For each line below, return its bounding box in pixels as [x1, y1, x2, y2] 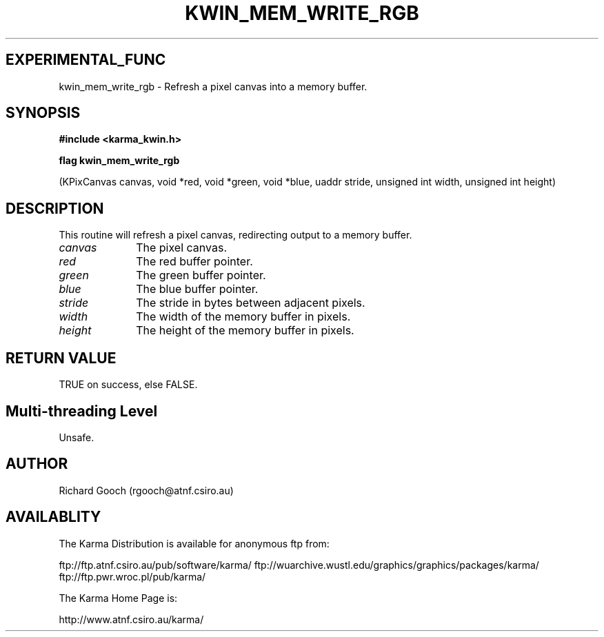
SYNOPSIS [6, 104, 81, 122]
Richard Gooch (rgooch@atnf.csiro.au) [59, 484, 234, 496]
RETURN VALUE [6, 349, 117, 367]
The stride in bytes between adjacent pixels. [136, 296, 365, 310]
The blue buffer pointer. [136, 282, 259, 296]
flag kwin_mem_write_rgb [59, 154, 180, 167]
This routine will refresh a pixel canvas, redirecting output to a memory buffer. [59, 229, 412, 241]
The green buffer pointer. [136, 268, 266, 283]
